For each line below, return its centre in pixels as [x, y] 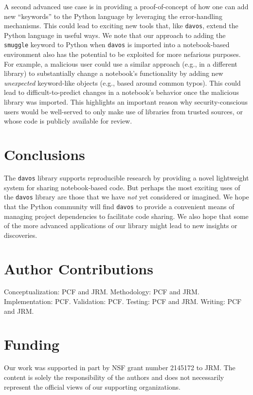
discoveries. [21, 235]
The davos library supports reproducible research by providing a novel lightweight [126, 177]
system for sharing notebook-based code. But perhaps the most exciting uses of [122, 187]
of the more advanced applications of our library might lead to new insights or [121, 225]
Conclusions [45, 154]
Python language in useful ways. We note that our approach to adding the [115, 35]
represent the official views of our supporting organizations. [92, 386]
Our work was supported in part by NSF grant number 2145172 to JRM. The [120, 368]
